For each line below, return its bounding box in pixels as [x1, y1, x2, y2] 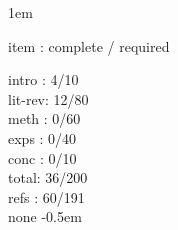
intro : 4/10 [8, 69, 79, 90]
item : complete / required [8, 35, 170, 56]
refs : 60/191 [8, 186, 85, 207]
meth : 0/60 [8, 108, 81, 129]
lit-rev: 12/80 [8, 88, 89, 109]
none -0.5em [8, 206, 82, 227]
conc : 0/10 [8, 147, 77, 168]
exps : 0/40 [8, 127, 77, 148]
